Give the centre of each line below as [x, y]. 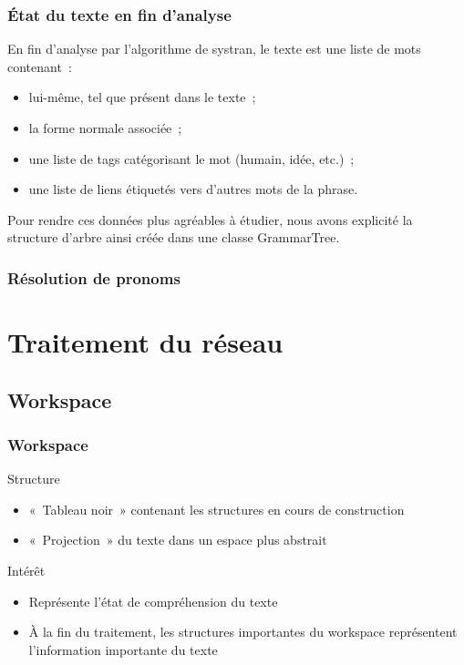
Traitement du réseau [145, 342]
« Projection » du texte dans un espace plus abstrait [178, 540]
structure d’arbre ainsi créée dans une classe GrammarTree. [174, 237]
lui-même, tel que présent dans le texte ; [142, 97]
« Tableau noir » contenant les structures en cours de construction [217, 509]
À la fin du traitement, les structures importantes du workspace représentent [243, 632]
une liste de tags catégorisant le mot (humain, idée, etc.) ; [191, 158]
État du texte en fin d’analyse [119, 14]
